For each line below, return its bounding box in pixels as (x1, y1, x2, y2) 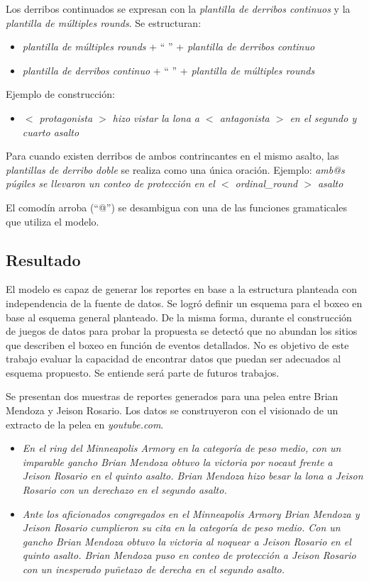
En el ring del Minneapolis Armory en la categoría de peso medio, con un (22, 441, 341, 455)
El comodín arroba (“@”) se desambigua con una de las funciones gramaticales (6, 199, 347, 214)
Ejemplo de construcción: (6, 87, 115, 101)
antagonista (219, 110, 270, 125)
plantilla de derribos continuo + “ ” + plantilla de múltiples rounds (22, 62, 315, 77)
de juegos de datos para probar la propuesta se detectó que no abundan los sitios (6, 323, 358, 338)
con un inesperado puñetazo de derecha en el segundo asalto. (22, 562, 285, 577)
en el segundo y (290, 110, 357, 125)
